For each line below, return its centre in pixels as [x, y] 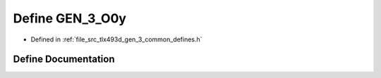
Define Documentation [64, 59]
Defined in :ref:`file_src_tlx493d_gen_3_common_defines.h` [116, 39]
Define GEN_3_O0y [70, 18]
